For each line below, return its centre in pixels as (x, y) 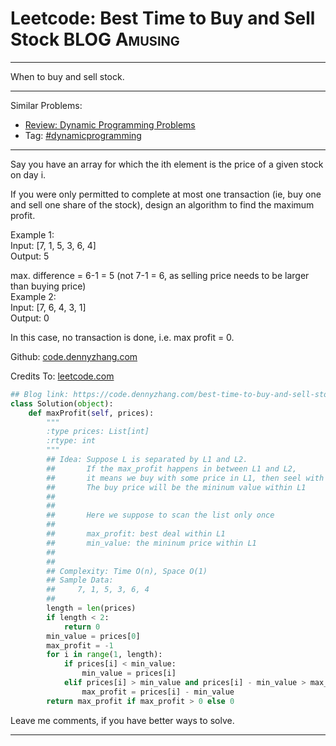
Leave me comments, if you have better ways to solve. (122, 720)
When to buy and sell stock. (67, 76)
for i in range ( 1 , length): (104, 655)
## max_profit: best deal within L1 (136, 534)
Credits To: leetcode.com (62, 376)
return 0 (82, 627)
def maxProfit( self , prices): (91, 413)
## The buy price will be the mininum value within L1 (176, 487)
